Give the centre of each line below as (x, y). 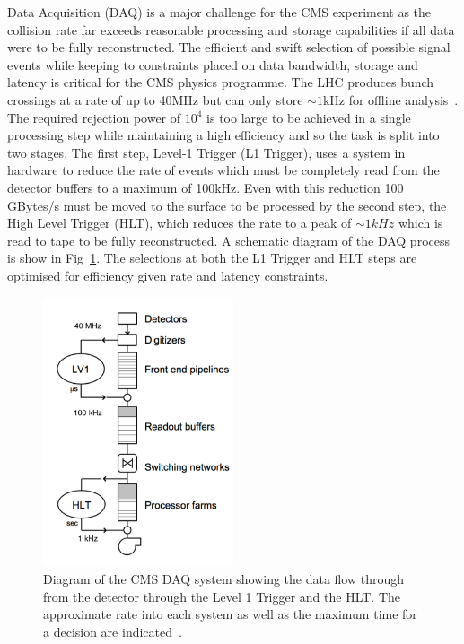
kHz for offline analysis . (390, 99)
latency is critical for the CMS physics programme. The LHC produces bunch (221, 82)
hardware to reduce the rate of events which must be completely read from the (223, 170)
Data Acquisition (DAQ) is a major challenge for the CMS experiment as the (219, 12)
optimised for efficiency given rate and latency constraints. (168, 275)
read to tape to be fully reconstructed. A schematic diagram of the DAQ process (228, 240)
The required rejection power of (94, 117)
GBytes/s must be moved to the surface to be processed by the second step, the (227, 205)
